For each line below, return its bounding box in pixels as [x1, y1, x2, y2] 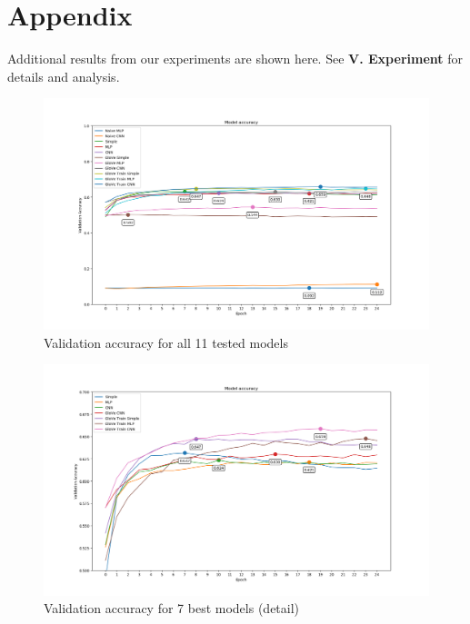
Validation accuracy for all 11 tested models [44, 332, 288, 352]
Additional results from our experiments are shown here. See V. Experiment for [7, 49, 463, 68]
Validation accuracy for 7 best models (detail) [44, 599, 300, 618]
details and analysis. [7, 66, 120, 85]
